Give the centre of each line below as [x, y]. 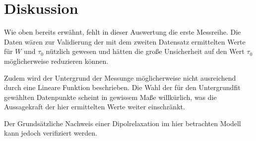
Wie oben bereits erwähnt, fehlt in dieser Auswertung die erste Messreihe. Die [123, 32]
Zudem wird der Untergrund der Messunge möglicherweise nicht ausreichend [120, 77]
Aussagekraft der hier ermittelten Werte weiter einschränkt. [95, 107]
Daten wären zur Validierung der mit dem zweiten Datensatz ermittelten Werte [125, 41]
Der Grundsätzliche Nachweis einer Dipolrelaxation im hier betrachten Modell [123, 123]
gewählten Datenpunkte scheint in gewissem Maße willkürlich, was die [110, 97]
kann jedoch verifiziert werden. [51, 133]
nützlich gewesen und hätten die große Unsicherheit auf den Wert [145, 51]
